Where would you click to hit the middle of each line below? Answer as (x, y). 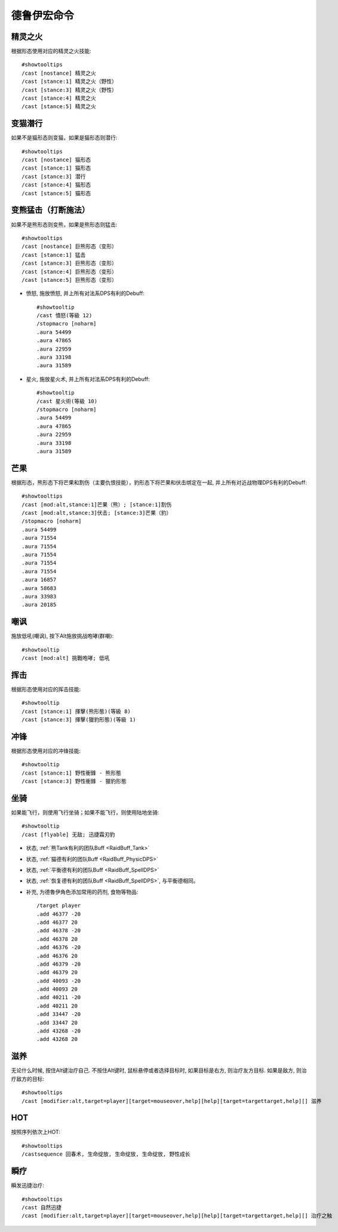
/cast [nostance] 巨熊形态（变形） (70, 247)
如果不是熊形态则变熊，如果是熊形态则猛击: (64, 225)
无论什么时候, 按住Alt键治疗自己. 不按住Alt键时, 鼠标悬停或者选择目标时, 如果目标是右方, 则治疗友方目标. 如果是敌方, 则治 (159, 1070)
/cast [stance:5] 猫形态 (56, 193)
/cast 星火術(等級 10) (67, 401)
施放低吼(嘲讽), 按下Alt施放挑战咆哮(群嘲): (62, 636)
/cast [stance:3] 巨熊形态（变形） (70, 263)
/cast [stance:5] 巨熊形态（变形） (70, 280)
